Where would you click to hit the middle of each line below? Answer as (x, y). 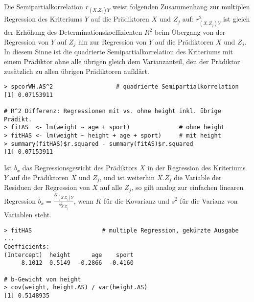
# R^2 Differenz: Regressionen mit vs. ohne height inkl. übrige (113, 111)
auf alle (111, 187)
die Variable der (198, 177)
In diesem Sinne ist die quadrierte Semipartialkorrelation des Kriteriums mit (119, 52)
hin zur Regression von (112, 41)
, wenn (83, 200)
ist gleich (237, 19)
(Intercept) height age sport (69, 255)
